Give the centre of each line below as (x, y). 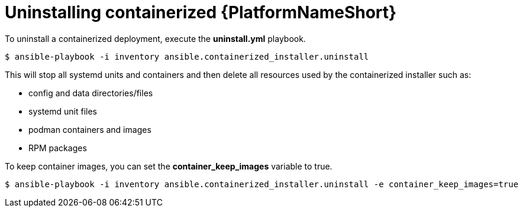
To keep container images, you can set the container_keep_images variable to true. (169, 166)
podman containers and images (90, 129)
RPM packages (58, 148)
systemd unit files (63, 111)
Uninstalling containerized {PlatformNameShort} (201, 12)
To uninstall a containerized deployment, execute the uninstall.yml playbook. (155, 38)
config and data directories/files (91, 93)
